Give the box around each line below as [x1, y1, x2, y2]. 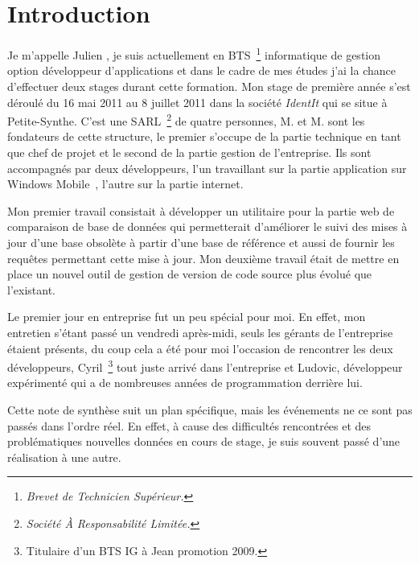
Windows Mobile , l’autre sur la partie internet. [7, 175, 244, 192]
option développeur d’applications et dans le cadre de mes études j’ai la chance [7, 62, 396, 79]
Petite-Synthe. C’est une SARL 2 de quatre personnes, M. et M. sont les [7, 110, 365, 129]
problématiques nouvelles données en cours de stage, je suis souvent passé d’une [7, 433, 401, 450]
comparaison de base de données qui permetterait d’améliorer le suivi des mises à [7, 218, 408, 235]
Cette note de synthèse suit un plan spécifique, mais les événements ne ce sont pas [7, 401, 413, 418]
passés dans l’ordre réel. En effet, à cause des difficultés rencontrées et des [7, 417, 372, 434]
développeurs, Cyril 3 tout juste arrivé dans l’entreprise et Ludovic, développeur [7, 356, 403, 375]
